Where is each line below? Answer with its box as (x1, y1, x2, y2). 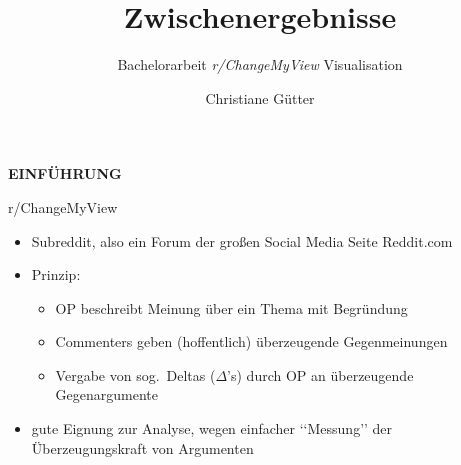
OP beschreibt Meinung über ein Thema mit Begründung (55, 297, 408, 318)
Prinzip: (31, 264, 81, 285)
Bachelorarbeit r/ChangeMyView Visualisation (117, 54, 403, 75)
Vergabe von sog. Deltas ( (55, 364, 216, 385)
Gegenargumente (55, 384, 159, 405)
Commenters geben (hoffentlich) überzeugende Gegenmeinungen (55, 331, 448, 352)
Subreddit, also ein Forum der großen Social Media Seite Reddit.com (31, 230, 453, 251)
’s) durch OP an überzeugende (227, 364, 414, 385)
